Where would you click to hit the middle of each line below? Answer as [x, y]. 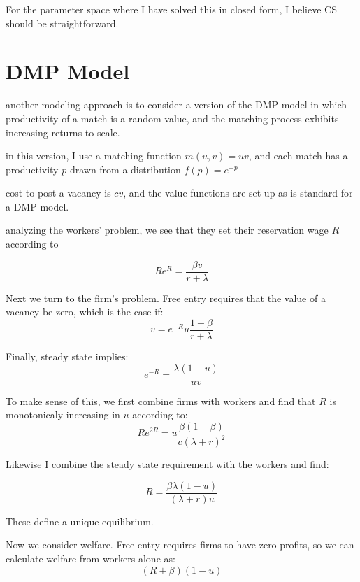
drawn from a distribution [125, 169]
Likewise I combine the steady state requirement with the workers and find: [167, 464]
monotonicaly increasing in [63, 414]
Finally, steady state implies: [67, 356]
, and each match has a [298, 156]
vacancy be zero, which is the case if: [85, 312]
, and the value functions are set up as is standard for [238, 193]
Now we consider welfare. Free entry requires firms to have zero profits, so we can [180, 545]
